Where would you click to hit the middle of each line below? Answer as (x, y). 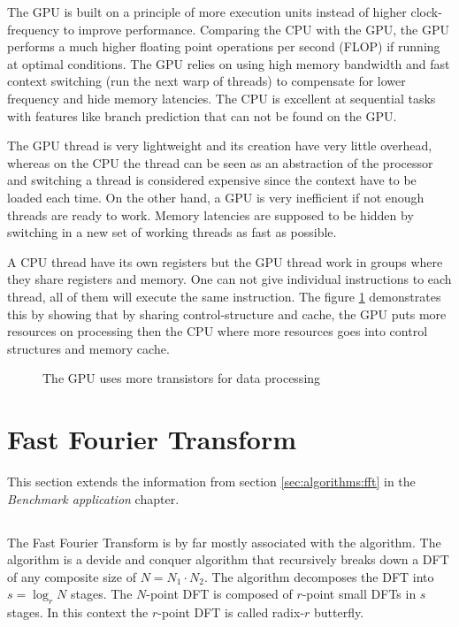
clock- (426, 11)
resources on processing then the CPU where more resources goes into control (218, 331)
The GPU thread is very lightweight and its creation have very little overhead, (220, 145)
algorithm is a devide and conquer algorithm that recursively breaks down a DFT (228, 559)
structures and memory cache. (88, 348)
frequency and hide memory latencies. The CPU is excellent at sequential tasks (222, 98)
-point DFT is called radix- (231, 612)
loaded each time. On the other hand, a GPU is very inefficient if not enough (216, 197)
